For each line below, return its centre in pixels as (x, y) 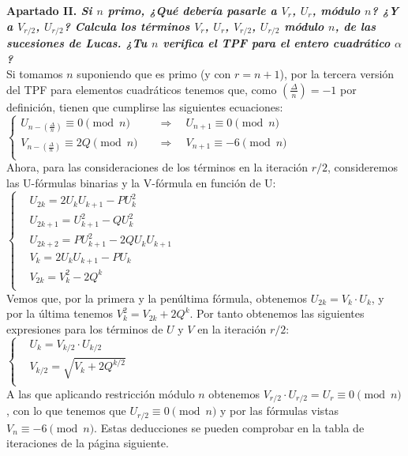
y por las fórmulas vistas (279, 411)
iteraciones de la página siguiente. (88, 443)
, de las (356, 26)
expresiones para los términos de (85, 328)
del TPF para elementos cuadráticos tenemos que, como (142, 89)
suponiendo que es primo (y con (154, 74)
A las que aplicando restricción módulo (101, 393)
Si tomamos (35, 74)
